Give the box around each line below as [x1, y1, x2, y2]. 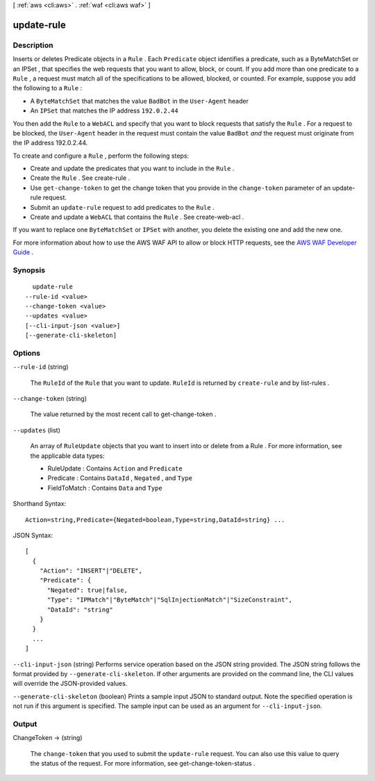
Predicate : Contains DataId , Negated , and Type [47, 474, 192, 482]
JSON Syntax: [12, 531, 53, 539]
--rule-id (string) [12, 363, 69, 371]
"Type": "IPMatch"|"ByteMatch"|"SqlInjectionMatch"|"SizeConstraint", [47, 596, 293, 604]
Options [12, 348, 41, 358]
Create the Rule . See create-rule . [30, 174, 131, 182]
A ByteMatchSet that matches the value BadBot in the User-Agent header [30, 97, 249, 105]
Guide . [12, 248, 34, 256]
